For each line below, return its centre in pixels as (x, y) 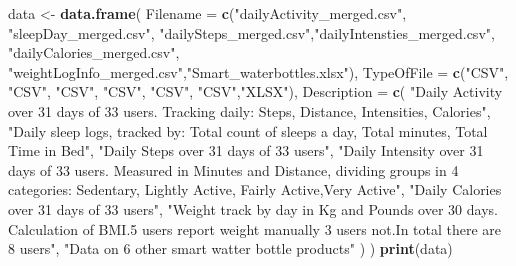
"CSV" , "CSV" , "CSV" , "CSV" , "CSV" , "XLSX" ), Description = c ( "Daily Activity (255, 91)
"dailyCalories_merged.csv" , (94, 52)
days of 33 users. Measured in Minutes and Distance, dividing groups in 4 (233, 169)
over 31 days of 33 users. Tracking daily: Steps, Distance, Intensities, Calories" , (249, 110)
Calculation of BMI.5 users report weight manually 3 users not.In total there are (255, 228)
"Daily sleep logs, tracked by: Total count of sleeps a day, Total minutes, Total (248, 130)
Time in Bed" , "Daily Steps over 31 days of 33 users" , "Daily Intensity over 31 (246, 150)
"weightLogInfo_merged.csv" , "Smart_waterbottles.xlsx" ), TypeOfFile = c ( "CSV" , (258, 71)
